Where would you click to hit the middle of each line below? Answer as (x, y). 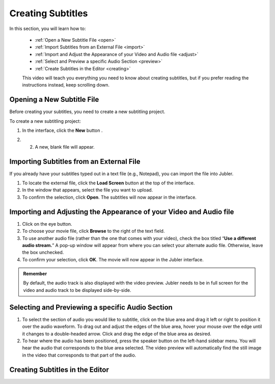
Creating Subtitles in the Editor (59, 369)
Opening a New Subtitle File (54, 100)
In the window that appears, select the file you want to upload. (88, 190)
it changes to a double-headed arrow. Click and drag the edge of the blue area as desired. (117, 334)
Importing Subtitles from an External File (75, 161)
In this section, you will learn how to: (48, 29)
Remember (35, 274)
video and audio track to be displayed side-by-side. (77, 290)
